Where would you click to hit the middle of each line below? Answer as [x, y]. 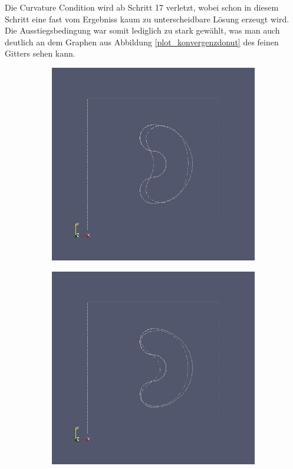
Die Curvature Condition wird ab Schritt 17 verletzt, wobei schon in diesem [142, 7]
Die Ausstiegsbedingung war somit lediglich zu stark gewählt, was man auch [142, 30]
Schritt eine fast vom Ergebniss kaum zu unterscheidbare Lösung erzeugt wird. [147, 19]
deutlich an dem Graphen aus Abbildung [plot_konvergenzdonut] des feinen [142, 42]
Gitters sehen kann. [40, 53]
